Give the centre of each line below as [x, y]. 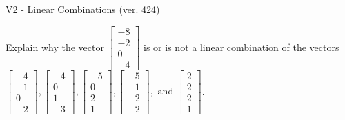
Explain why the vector [55, 47]
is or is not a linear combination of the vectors [241, 47]
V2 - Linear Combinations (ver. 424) [83, 9]
